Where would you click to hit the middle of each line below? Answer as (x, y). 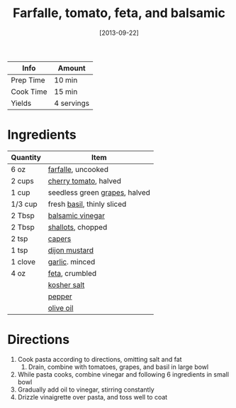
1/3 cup (24, 204)
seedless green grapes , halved (99, 192)
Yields (21, 103)
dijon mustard (71, 250)
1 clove (23, 262)
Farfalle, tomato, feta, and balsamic (119, 13)
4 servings (72, 103)
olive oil (61, 308)
